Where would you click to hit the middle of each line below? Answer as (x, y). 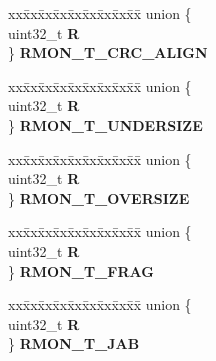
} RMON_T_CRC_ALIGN (108, 52)
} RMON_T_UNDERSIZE (105, 124)
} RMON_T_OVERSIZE (99, 197)
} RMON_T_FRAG (81, 270)
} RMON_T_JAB (74, 343)
